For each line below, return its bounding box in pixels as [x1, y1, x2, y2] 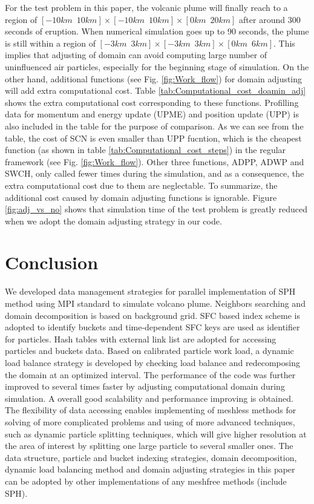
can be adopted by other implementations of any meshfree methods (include [5, 474, 287, 487]
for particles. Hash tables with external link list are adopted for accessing [5, 332, 276, 345]
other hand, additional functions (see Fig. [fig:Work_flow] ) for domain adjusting [5, 72, 303, 85]
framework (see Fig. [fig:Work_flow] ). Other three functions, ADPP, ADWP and [5, 155, 304, 168]
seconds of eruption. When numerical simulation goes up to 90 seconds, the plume [5, 25, 309, 38]
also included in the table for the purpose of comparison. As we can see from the [5, 119, 304, 132]
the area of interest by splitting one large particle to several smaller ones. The [5, 439, 293, 452]
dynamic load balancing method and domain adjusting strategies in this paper [5, 463, 295, 476]
